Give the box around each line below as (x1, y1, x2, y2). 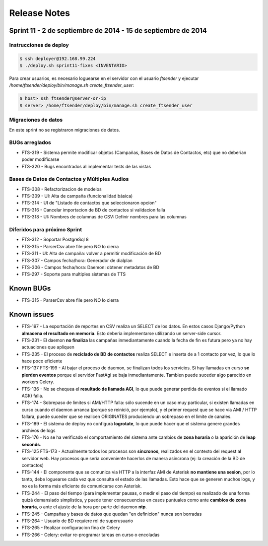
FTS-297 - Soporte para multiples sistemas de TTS (21, 271, 126, 277)
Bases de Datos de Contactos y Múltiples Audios (9, 176, 129, 183)
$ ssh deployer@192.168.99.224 (19, 56, 96, 62)
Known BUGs (9, 284, 51, 293)
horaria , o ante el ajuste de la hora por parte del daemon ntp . (21, 504, 147, 510)
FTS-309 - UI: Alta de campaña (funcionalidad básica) (21, 193, 133, 199)
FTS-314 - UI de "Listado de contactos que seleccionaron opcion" (21, 200, 157, 206)
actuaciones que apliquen (21, 344, 74, 350)
